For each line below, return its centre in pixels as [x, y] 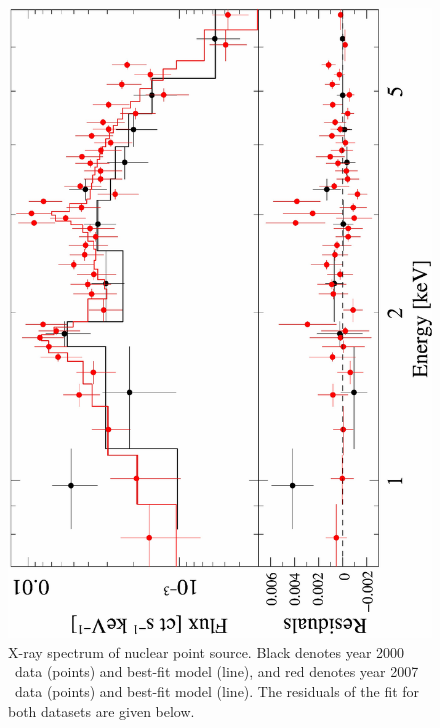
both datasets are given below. [101, 710]
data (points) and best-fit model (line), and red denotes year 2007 [216, 671]
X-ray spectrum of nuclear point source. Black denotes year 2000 [206, 651]
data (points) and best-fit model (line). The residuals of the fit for [217, 690]
